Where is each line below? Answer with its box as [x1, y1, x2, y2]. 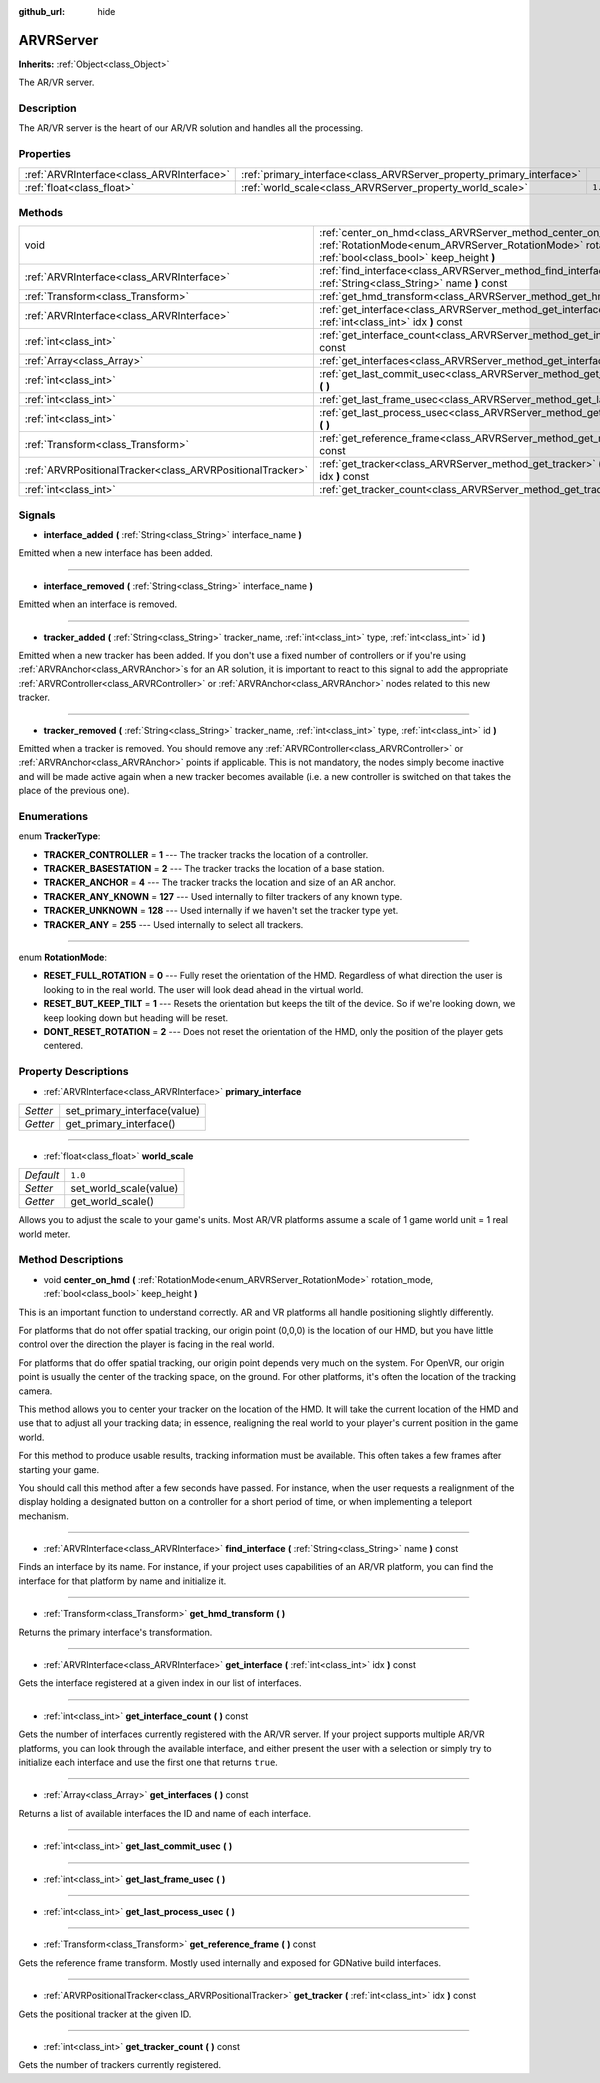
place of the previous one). [18, 785, 130, 797]
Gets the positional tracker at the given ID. [18, 2008, 192, 2020]
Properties [18, 147, 72, 161]
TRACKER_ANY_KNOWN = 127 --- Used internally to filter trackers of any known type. [43, 890, 403, 902]
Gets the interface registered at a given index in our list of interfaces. [18, 1677, 302, 1689]
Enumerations [18, 809, 89, 823]
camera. [18, 1385, 53, 1397]
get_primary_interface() [65, 1116, 176, 1130]
